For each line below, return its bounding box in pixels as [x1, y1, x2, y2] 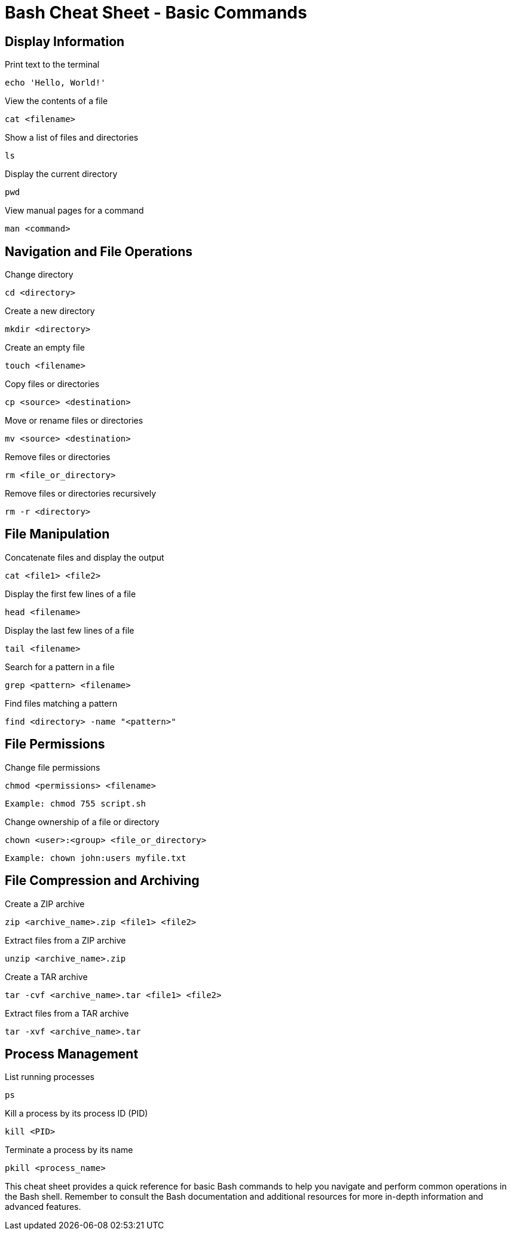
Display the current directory [5, 169, 118, 180]
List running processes [5, 1072, 94, 1082]
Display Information [5, 34, 125, 49]
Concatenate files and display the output [5, 552, 164, 562]
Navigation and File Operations [5, 244, 193, 259]
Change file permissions [5, 762, 100, 772]
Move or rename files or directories [5, 415, 143, 426]
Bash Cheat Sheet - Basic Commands [5, 2, 307, 23]
